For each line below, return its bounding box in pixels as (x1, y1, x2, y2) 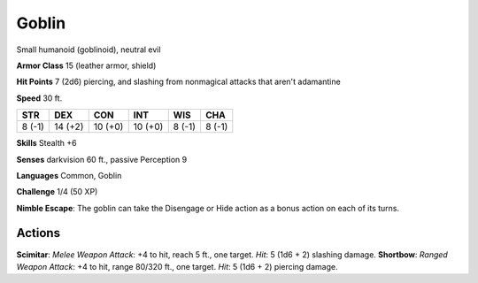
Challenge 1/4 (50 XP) (16, 187, 98, 197)
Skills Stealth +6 (16, 138, 77, 149)
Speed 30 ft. (16, 93, 63, 103)
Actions (16, 226, 61, 241)
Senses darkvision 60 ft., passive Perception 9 (16, 154, 188, 164)
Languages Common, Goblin (16, 170, 122, 180)
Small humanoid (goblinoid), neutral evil (16, 44, 161, 55)
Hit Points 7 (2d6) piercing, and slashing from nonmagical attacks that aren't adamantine (16, 76, 341, 88)
